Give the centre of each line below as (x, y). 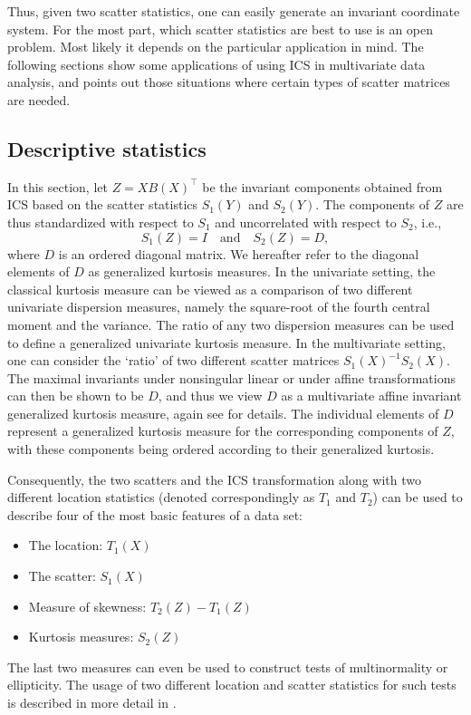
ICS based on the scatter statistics (103, 204)
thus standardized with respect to (101, 222)
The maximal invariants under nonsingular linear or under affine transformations (231, 377)
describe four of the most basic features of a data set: (155, 514)
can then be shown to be (76, 396)
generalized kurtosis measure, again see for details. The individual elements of (223, 413)
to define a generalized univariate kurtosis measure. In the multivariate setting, (226, 342)
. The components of (373, 204)
